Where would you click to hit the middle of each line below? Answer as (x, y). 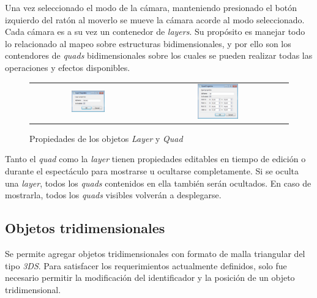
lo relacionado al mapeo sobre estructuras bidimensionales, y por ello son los (148, 43)
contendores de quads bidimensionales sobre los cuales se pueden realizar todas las (159, 55)
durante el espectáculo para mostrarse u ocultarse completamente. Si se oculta (152, 171)
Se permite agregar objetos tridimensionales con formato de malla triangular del (155, 253)
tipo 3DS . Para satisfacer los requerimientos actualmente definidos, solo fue (146, 265)
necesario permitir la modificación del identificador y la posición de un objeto (150, 278)
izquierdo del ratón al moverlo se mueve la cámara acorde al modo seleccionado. (155, 19)
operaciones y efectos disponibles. (68, 67)
